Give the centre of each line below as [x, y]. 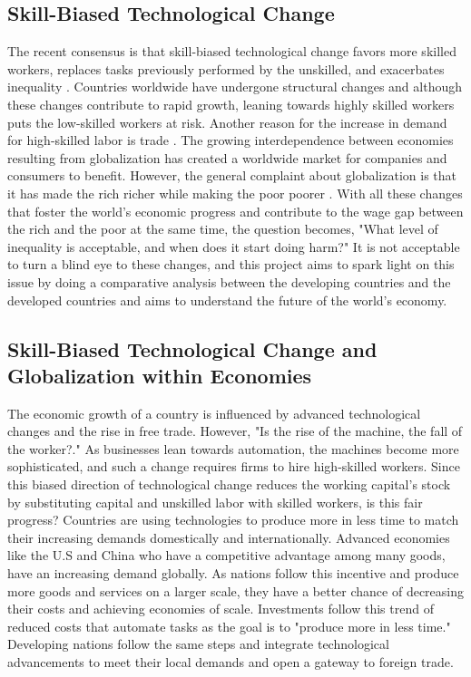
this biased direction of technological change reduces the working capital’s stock [229, 484]
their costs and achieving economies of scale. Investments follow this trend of [221, 609]
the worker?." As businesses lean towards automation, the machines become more [233, 448]
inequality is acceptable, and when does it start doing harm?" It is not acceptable [234, 246]
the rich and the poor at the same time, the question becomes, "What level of [223, 229]
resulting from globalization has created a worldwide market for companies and [227, 157]
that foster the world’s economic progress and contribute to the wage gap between [235, 211]
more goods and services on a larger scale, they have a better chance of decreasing [235, 590]
